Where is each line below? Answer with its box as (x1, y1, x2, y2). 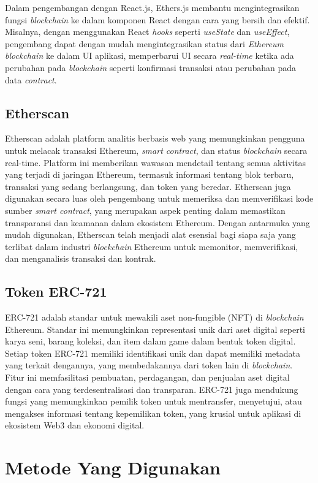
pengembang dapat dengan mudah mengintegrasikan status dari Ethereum (5, 37, 284, 50)
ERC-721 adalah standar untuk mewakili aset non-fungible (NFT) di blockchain (5, 311, 304, 324)
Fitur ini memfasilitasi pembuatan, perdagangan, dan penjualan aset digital (5, 371, 290, 384)
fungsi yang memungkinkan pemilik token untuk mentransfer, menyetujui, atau (5, 395, 302, 408)
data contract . (5, 73, 57, 86)
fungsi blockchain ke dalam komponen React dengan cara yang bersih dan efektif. (5, 13, 310, 26)
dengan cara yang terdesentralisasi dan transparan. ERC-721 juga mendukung (5, 382, 298, 395)
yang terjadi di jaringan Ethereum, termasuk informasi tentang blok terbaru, (5, 168, 294, 181)
